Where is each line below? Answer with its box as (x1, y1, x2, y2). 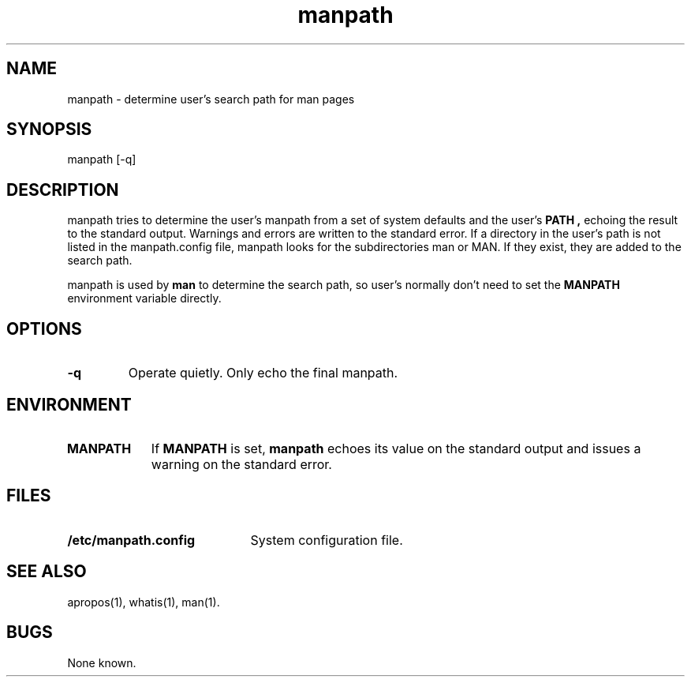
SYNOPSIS (6, 119, 92, 140)
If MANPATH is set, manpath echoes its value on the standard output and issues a (151, 440, 641, 456)
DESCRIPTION (6, 179, 119, 200)
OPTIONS (6, 318, 82, 339)
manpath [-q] (67, 152, 136, 167)
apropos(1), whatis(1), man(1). (67, 595, 220, 609)
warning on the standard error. (151, 456, 332, 472)
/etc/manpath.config (67, 531, 196, 548)
